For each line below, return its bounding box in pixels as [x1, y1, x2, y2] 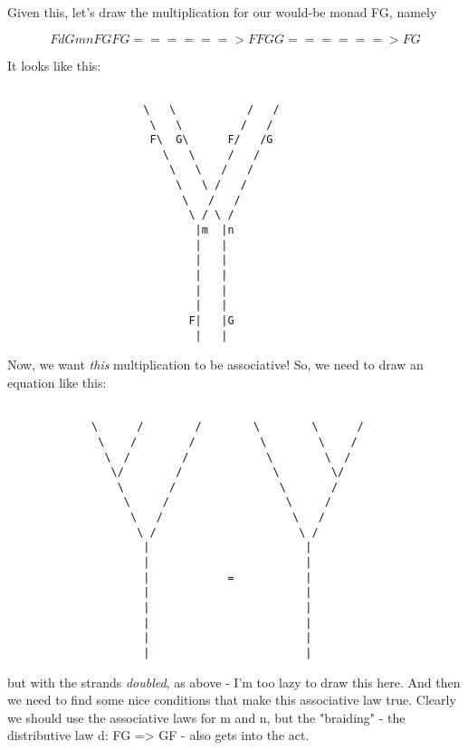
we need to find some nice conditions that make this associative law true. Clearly [7, 690, 456, 709]
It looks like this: [7, 55, 101, 74]
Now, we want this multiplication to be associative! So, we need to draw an [7, 355, 424, 374]
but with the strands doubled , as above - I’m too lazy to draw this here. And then [7, 672, 461, 691]
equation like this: [7, 372, 107, 391]
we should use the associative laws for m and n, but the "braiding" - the [7, 707, 406, 726]
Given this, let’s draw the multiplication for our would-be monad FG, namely [7, 3, 437, 21]
